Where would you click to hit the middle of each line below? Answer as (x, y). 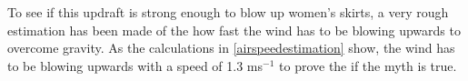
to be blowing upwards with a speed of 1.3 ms (135, 65)
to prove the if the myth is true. (368, 65)
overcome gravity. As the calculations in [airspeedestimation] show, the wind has (231, 48)
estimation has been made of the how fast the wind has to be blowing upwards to (234, 30)
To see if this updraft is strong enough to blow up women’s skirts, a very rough (228, 12)
